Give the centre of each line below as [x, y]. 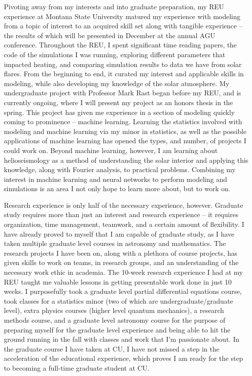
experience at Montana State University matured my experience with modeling [122, 16]
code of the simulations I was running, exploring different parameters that [115, 54]
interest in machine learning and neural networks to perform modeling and [115, 179]
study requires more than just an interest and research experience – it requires [121, 214]
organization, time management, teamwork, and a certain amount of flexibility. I [124, 224]
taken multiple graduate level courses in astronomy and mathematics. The [115, 243]
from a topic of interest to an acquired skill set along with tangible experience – [123, 26]
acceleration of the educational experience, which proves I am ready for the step [124, 358]
